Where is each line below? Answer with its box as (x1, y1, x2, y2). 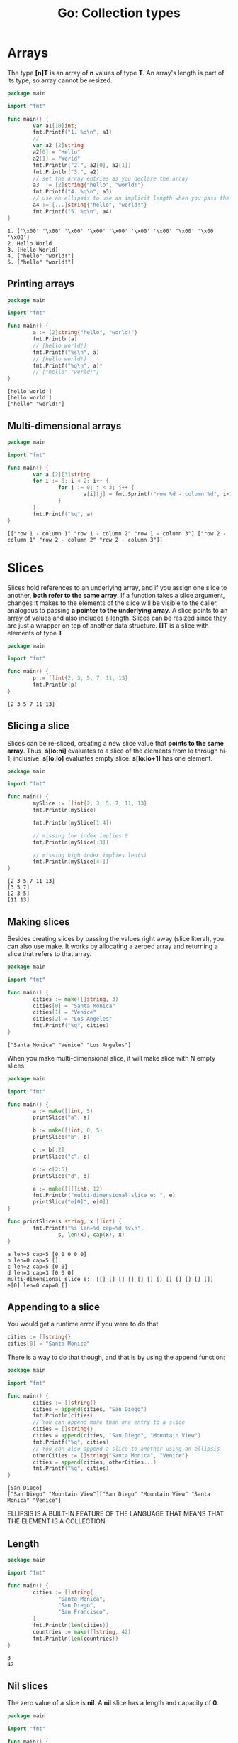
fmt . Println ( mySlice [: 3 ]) (33, 839, 110, 846)
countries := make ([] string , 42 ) (33, 1628, 132, 1636)
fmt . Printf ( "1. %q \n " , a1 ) (33, 129, 113, 136)
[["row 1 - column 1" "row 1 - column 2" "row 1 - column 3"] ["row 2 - (7, 530, 227, 537)
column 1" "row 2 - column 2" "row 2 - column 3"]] (7, 536, 163, 543)
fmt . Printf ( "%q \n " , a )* (33, 362, 103, 369)
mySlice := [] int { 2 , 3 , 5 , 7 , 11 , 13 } (33, 800, 147, 808)
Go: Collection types (57, 5, 181, 21)
